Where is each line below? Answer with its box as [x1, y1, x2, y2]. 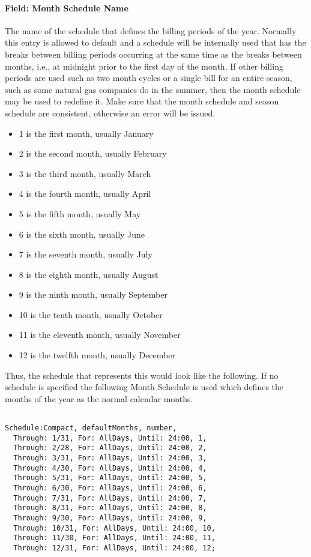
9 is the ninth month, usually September [19, 288, 168, 301]
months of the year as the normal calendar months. [5, 392, 193, 405]
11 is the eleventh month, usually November [19, 328, 181, 341]
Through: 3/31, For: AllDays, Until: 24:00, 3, [13, 454, 207, 463]
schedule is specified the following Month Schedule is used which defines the [5, 381, 284, 393]
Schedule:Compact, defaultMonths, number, [5, 424, 177, 433]
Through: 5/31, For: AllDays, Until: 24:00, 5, [13, 474, 207, 483]
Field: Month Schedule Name [5, 1, 128, 14]
